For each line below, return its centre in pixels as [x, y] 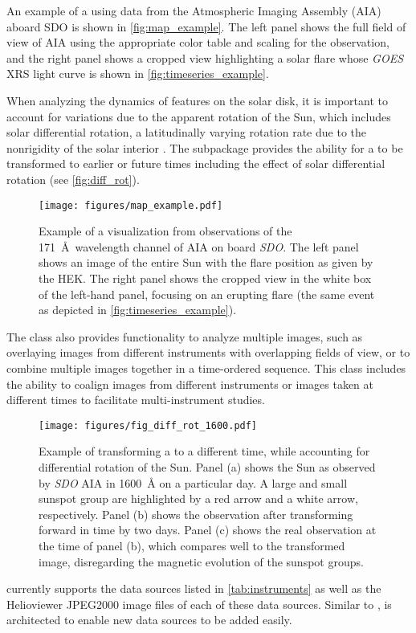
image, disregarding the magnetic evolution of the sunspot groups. [201, 561]
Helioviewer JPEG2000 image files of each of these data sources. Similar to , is [199, 604]
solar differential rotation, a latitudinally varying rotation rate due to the [186, 132]
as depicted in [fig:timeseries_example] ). [138, 310]
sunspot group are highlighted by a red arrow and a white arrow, [198, 498]
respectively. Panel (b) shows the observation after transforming [196, 514]
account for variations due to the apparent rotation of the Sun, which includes [199, 116]
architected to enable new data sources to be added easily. [149, 620]
